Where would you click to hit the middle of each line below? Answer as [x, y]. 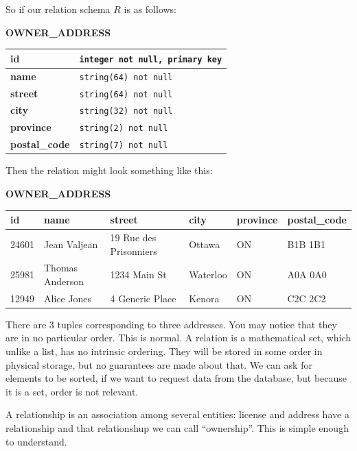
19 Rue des [133, 237]
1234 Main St [138, 275]
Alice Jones [68, 298]
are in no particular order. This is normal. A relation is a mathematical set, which [178, 338]
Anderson [64, 281]
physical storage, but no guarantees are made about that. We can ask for [159, 364]
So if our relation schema [58, 9]
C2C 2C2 [307, 298]
